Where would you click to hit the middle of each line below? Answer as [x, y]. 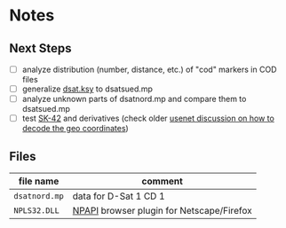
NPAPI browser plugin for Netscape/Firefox [162, 211]
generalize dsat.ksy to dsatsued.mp [87, 89]
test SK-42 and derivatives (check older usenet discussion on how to [148, 118]
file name [39, 181]
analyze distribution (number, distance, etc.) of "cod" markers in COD [149, 69]
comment [163, 181]
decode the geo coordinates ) [75, 129]
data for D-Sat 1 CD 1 [119, 196]
